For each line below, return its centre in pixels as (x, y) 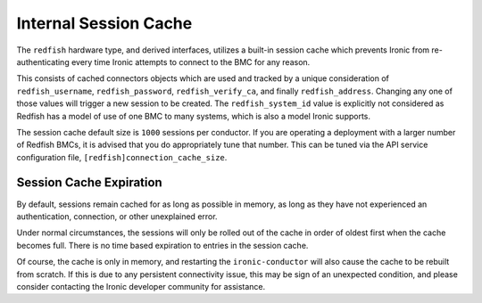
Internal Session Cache (104, 23)
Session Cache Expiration (89, 183)
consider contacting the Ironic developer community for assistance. (141, 286)
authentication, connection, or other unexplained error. (117, 216)
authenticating (43, 61)
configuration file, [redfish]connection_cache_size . (122, 157)
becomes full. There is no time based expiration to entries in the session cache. (162, 245)
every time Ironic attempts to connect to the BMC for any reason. (191, 61)
